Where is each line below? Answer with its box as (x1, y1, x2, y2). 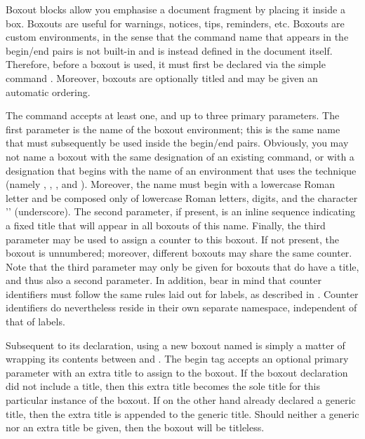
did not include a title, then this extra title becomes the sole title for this (6, 379, 320, 393)
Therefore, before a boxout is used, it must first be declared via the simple (6, 57, 326, 72)
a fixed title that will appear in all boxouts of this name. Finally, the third (6, 217, 326, 232)
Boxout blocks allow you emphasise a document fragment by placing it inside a (6, 2, 345, 16)
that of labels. (6, 314, 65, 329)
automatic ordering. (6, 84, 91, 99)
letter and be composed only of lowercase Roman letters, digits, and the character (6, 190, 358, 205)
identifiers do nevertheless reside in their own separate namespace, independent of (6, 300, 357, 315)
